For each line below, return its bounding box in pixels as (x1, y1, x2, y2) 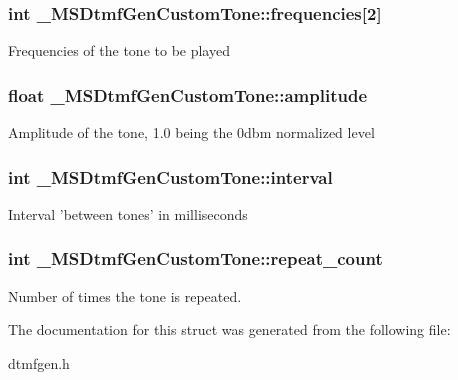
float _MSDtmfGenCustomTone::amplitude (8, 82, 367, 107)
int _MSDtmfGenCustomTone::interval (8, 164, 333, 189)
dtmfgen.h (8, 352, 70, 373)
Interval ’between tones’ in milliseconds (8, 203, 248, 224)
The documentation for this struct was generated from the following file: (8, 319, 451, 340)
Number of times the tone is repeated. (8, 285, 242, 306)
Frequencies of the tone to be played (8, 40, 230, 61)
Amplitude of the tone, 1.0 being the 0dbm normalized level (8, 122, 375, 143)
